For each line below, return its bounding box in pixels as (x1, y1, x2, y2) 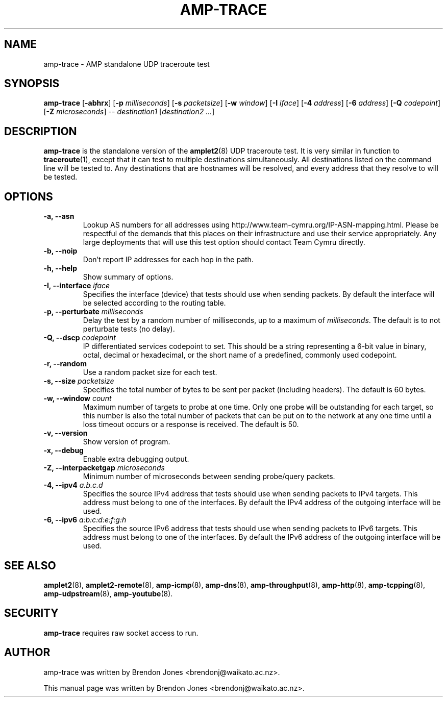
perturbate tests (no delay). (83, 324, 175, 334)
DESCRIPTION (4, 124, 77, 138)
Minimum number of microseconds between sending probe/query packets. (83, 472, 335, 481)
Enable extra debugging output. (83, 455, 189, 464)
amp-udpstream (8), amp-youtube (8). (43, 589, 173, 598)
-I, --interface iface (43, 281, 110, 290)
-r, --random (43, 359, 87, 368)
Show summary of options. (83, 272, 173, 282)
